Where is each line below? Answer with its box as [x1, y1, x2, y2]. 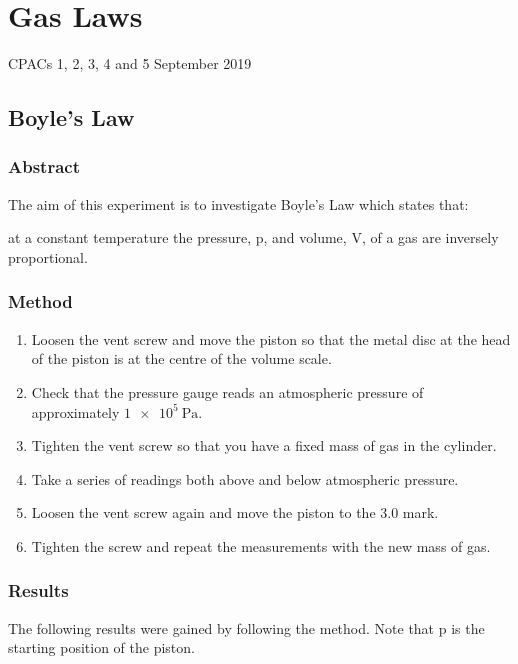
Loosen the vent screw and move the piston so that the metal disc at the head [31, 328, 511, 349]
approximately [31, 401, 120, 422]
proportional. [8, 246, 88, 267]
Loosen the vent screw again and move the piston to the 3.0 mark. [31, 502, 439, 523]
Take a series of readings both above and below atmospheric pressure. [31, 468, 459, 489]
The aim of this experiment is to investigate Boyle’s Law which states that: [8, 193, 469, 214]
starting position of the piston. [8, 637, 195, 658]
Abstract [8, 154, 80, 179]
